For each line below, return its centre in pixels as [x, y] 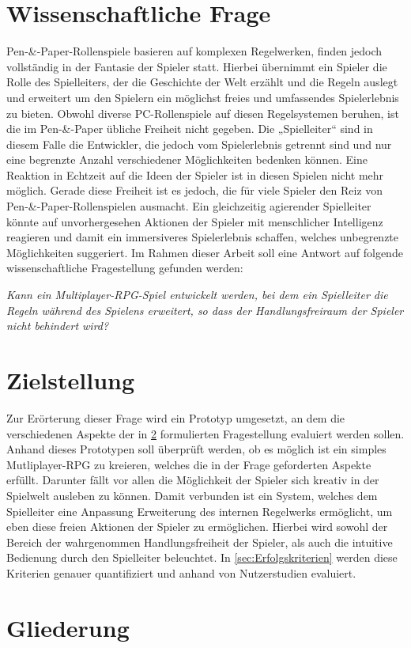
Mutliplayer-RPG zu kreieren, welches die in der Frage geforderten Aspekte [189, 464]
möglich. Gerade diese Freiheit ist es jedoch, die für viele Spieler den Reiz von [195, 190]
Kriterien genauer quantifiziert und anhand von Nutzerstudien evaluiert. [181, 572]
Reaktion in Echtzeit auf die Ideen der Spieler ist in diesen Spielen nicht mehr [195, 174]
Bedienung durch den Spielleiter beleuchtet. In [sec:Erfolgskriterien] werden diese [202, 557]
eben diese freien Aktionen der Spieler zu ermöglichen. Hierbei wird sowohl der [197, 527]
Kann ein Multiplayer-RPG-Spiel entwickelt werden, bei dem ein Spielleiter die [197, 295]
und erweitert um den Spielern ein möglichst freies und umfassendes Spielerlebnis [203, 97]
